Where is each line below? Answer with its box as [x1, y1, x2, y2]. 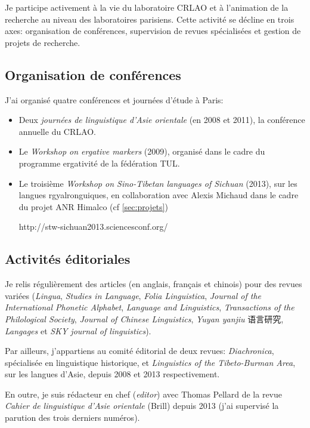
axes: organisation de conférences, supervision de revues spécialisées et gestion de [5, 24, 301, 37]
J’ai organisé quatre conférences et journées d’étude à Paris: [5, 93, 224, 106]
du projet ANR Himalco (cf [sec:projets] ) [18, 200, 168, 213]
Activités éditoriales [5, 250, 131, 268]
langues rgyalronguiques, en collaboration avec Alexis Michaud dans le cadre [18, 189, 299, 201]
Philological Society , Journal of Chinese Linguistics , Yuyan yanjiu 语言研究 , [5, 312, 284, 325]
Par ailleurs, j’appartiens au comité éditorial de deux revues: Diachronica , [5, 344, 274, 357]
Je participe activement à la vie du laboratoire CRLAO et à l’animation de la [5, 1, 289, 13]
